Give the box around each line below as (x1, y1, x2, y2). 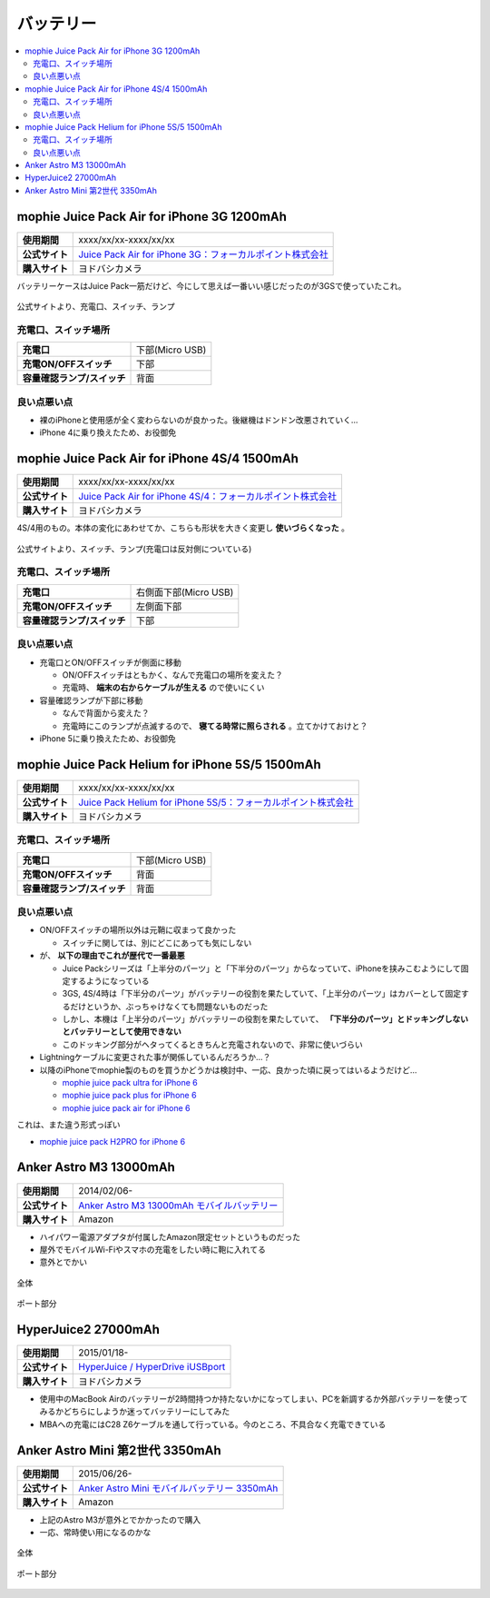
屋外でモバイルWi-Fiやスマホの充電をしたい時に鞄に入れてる (39, 1244, 267, 1255)
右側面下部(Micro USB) (135, 586, 234, 599)
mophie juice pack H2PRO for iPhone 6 (39, 1136, 186, 1146)
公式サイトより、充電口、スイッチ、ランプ (16, 301, 175, 313)
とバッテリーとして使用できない (62, 1027, 181, 1037)
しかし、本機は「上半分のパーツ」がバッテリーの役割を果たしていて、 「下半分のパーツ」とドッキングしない (62, 1014, 469, 1025)
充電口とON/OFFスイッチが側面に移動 (39, 657, 181, 668)
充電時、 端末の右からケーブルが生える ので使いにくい (62, 682, 265, 693)
